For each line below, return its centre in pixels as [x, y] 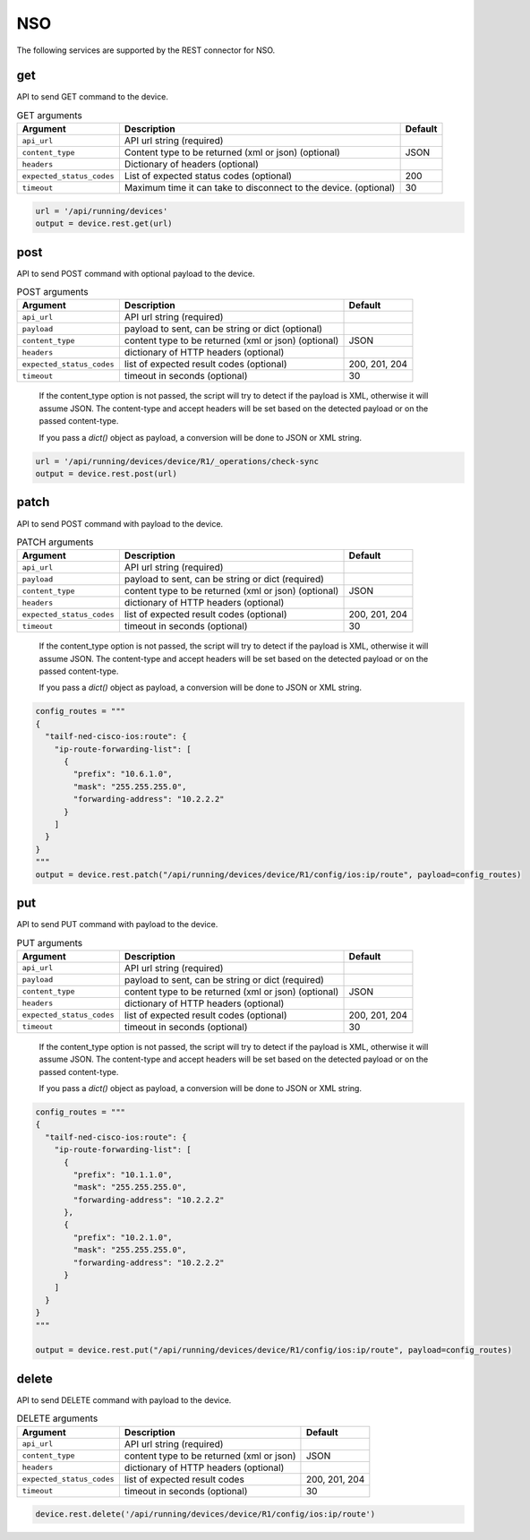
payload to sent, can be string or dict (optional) [223, 329]
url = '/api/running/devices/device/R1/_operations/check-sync [177, 461]
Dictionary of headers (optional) [191, 164]
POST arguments [52, 292]
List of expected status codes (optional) [208, 176]
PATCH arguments [55, 542]
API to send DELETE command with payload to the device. [124, 1400]
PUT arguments [50, 942]
